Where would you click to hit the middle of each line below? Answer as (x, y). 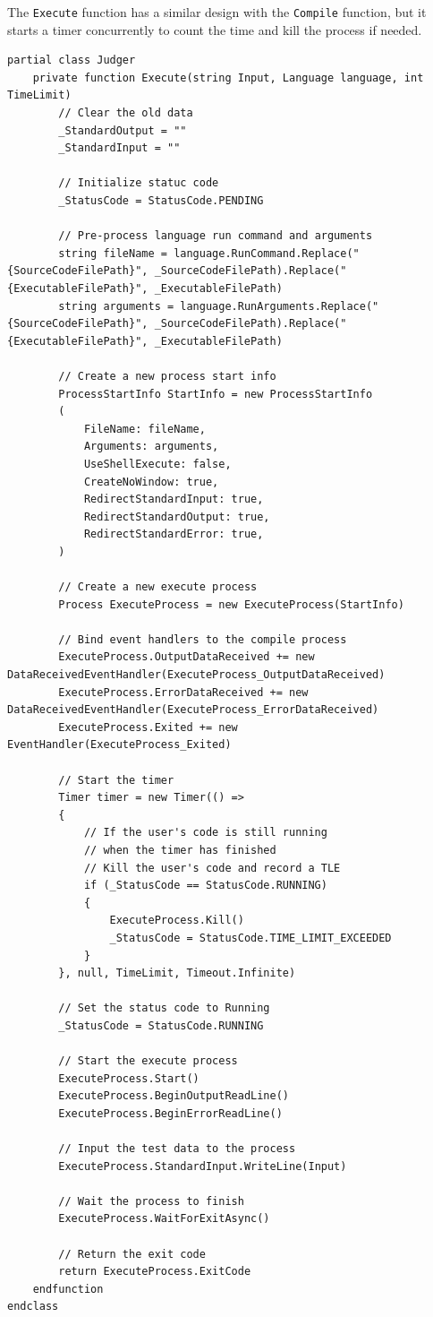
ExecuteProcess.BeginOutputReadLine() (174, 1096)
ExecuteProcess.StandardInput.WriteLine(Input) (203, 1166)
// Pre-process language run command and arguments (216, 236)
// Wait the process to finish (151, 1201)
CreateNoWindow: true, (151, 482)
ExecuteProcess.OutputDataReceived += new (187, 657)
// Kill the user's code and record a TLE (212, 868)
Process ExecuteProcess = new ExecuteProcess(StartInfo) (231, 604)
